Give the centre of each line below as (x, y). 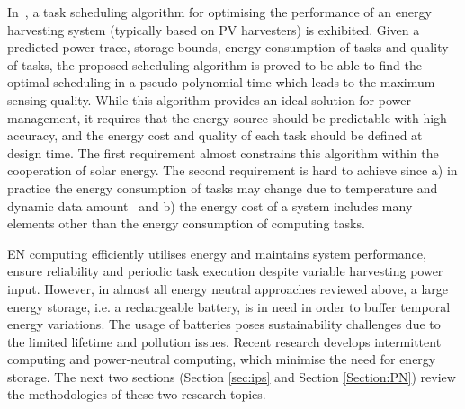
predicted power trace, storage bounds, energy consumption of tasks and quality (228, 47)
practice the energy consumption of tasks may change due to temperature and (223, 187)
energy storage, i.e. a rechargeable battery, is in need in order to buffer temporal (229, 306)
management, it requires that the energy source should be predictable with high (227, 117)
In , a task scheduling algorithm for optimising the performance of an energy (219, 12)
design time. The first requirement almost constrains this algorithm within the (223, 152)
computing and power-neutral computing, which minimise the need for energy (222, 359)
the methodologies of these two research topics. (137, 394)
